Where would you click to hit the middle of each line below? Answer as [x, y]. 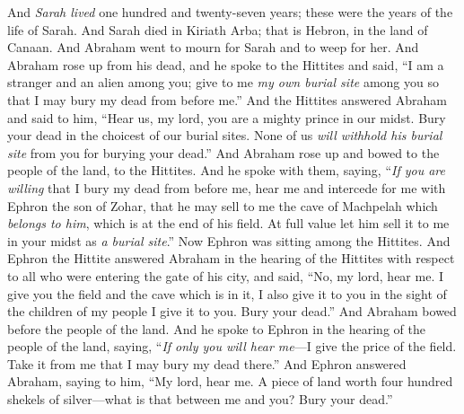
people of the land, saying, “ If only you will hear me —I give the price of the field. [232, 346]
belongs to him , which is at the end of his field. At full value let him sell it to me [228, 223]
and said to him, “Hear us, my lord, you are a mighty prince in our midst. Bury [227, 117]
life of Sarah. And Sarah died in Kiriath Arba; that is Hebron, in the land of [218, 29]
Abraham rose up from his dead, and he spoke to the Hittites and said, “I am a [226, 64]
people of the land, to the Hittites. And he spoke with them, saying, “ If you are [227, 170]
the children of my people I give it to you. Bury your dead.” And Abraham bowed [232, 311]
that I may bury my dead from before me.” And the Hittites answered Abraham [227, 99]
